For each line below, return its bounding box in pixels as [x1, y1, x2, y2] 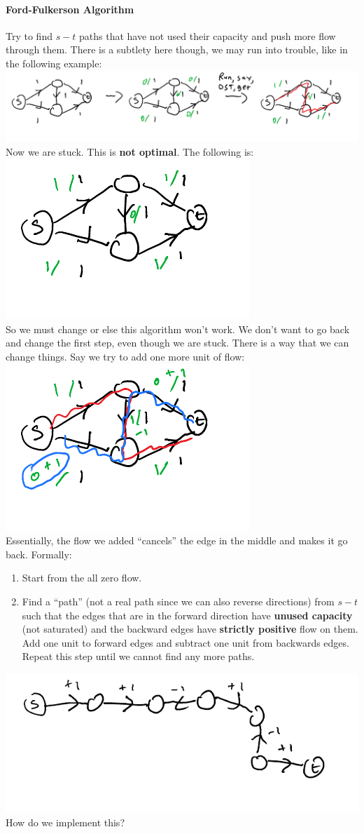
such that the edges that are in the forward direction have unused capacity [22, 607, 353, 622]
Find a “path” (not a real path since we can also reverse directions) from [22, 593, 335, 608]
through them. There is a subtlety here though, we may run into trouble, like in [6, 42, 348, 57]
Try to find [6, 28, 52, 43]
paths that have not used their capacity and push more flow [79, 28, 336, 43]
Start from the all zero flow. [22, 570, 142, 585]
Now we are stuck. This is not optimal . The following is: [6, 144, 254, 159]
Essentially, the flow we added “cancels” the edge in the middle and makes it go [6, 533, 348, 548]
